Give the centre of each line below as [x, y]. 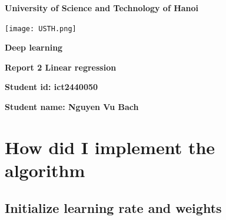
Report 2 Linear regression [61, 67]
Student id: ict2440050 [51, 87]
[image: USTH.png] [41, 29]
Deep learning [34, 47]
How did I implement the [110, 147]
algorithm [45, 170]
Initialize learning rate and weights [113, 207]
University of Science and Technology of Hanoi [102, 8]
